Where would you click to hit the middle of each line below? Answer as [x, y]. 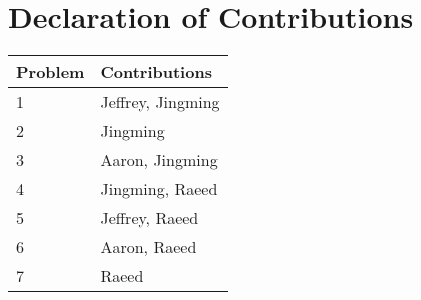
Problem [50, 72]
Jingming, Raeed [159, 189]
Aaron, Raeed [148, 247]
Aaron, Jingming [159, 160]
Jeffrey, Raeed [149, 218]
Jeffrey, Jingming [160, 102]
